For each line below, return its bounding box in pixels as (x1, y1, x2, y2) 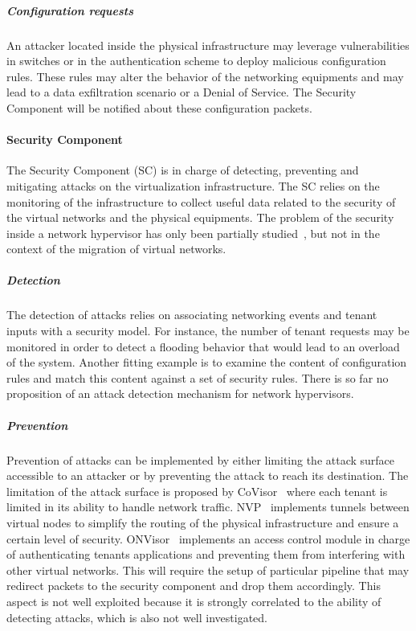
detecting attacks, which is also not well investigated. (6, 608, 267, 625)
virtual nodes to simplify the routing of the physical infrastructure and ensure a (6, 514, 399, 531)
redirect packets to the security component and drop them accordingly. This (6, 577, 381, 594)
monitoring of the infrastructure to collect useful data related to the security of (6, 193, 396, 210)
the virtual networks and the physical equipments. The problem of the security (6, 209, 394, 226)
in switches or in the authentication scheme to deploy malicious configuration (6, 52, 386, 69)
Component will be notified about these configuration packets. (6, 99, 312, 116)
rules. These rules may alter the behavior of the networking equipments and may (6, 68, 404, 84)
